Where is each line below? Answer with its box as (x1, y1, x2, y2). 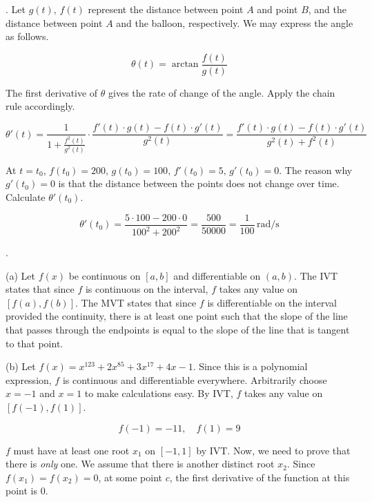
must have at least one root (13, 443, 130, 457)
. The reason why (279, 162, 353, 177)
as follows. (6, 29, 49, 44)
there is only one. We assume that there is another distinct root (6, 456, 275, 471)
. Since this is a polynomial (193, 359, 308, 374)
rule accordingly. (6, 99, 75, 113)
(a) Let (6, 268, 35, 282)
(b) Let (6, 359, 36, 374)
